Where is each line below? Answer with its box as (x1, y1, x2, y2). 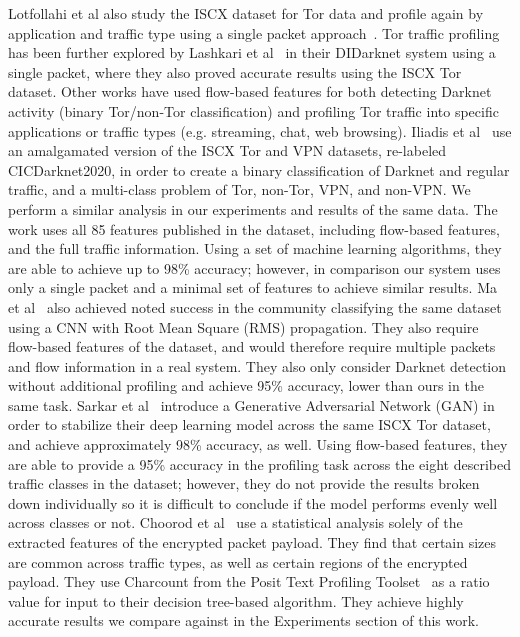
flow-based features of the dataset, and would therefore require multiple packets (8, 336, 496, 357)
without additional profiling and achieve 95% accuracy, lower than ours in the (8, 375, 484, 396)
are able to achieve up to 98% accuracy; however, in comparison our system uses (8, 257, 501, 278)
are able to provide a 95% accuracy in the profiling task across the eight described (8, 453, 511, 474)
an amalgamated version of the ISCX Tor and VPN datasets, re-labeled (8, 140, 447, 161)
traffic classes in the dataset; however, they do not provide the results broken (8, 473, 480, 494)
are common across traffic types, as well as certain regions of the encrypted (8, 551, 468, 572)
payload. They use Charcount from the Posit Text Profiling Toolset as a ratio (8, 571, 490, 592)
